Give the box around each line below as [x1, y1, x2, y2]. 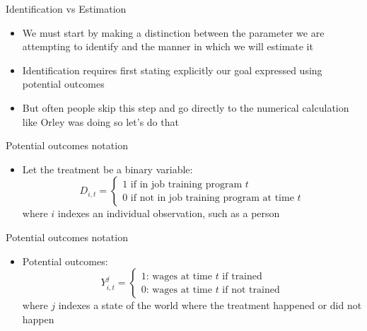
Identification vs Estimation [6, 1, 127, 16]
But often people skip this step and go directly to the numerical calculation [22, 100, 349, 115]
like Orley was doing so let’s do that [22, 114, 179, 129]
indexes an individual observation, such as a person [57, 206, 280, 221]
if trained [222, 271, 262, 281]
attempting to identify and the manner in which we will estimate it [22, 39, 313, 54]
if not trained [222, 284, 280, 295]
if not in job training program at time [130, 192, 294, 203]
